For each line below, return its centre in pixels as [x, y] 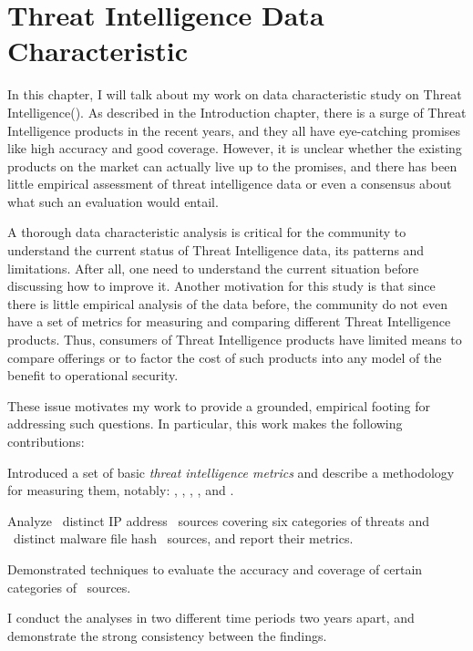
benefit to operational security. [93, 375]
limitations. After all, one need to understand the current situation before [213, 268]
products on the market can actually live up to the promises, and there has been [232, 165]
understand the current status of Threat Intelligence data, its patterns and [216, 250]
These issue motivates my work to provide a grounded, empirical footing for [219, 405]
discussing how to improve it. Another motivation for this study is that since [221, 286]
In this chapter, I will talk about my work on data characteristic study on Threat [235, 94]
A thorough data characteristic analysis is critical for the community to [207, 232]
